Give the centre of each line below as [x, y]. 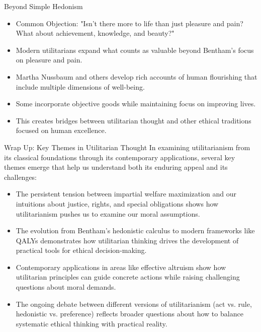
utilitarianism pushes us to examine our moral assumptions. [108, 213]
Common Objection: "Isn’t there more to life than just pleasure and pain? [129, 23]
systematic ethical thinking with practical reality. [92, 323]
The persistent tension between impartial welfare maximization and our [126, 194]
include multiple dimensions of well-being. [80, 86]
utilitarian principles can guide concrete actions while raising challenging [128, 277]
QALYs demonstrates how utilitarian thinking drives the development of [127, 240]
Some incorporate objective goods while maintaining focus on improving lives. [136, 104]
